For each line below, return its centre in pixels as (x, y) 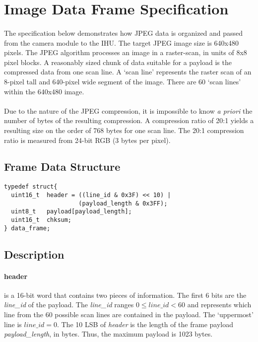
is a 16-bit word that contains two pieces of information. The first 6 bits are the (125, 295)
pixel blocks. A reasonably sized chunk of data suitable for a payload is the (118, 62)
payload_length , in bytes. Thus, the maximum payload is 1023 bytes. (108, 334)
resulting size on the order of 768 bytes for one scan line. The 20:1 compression (124, 130)
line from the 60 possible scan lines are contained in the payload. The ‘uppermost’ (129, 314)
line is (13, 324)
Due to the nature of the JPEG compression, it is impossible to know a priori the (128, 110)
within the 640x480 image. (44, 91)
